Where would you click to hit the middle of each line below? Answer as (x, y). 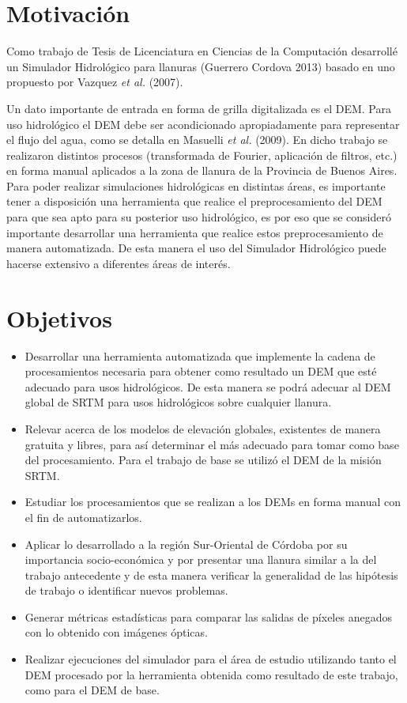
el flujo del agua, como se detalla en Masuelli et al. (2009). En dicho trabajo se (197, 140)
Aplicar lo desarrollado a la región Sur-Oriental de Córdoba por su (186, 544)
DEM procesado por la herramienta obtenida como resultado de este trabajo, (211, 674)
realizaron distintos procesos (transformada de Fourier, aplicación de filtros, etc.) (202, 155)
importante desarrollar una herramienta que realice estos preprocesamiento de (195, 232)
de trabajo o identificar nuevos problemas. (126, 590)
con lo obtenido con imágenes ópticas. (116, 632)
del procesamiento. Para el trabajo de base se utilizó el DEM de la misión (203, 460)
